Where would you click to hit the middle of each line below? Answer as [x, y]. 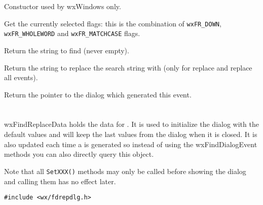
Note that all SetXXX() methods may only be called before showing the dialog [125, 171]
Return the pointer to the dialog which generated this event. [98, 94]
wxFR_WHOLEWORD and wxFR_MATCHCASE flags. [72, 33]
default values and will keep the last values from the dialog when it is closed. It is [131, 134]
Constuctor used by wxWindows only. [63, 6]
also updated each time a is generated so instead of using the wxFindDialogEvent [131, 144]
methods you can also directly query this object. [79, 154]
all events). [21, 77]
